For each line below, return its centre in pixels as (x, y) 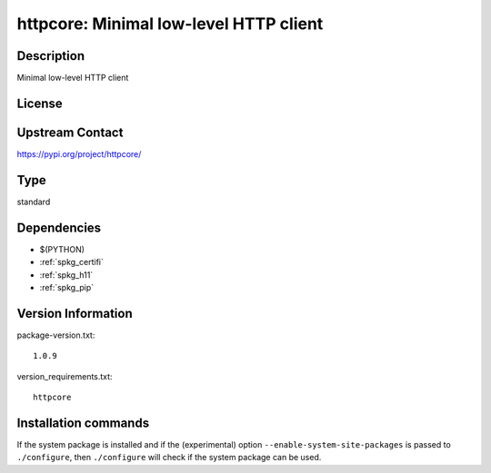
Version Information (75, 313)
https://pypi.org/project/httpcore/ (79, 153)
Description (51, 56)
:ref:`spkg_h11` (66, 275)
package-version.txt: (56, 335)
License (40, 103)
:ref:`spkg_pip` (67, 287)
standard (34, 202)
